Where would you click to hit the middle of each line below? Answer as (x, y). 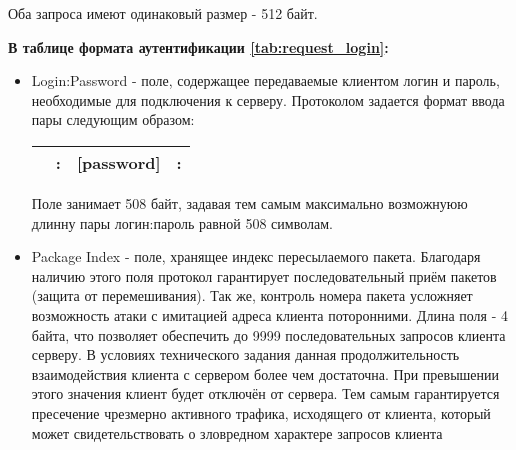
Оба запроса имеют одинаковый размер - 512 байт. (163, 13)
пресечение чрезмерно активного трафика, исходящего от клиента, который (261, 412)
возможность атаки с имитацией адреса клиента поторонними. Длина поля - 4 (269, 314)
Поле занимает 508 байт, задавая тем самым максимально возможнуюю (249, 202)
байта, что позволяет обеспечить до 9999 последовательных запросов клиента (268, 334)
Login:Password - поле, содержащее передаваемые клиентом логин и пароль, (265, 80)
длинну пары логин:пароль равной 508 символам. (182, 222)
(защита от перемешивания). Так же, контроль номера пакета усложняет (252, 295)
